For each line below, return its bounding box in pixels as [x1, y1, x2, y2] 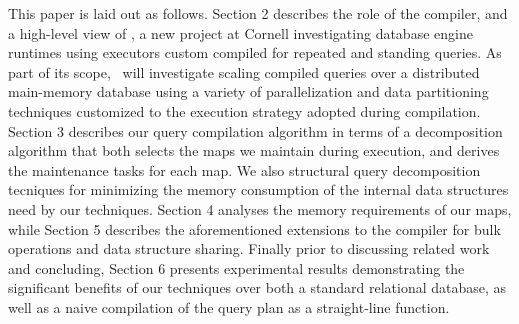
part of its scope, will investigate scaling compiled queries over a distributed [8, 61, 480, 82]
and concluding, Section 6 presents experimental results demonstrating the [8, 257, 465, 278]
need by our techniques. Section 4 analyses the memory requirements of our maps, [8, 198, 512, 219]
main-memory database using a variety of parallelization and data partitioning [8, 81, 489, 102]
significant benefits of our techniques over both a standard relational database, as [8, 277, 507, 298]
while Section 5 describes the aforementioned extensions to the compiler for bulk [8, 218, 501, 239]
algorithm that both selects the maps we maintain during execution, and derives [8, 140, 500, 161]
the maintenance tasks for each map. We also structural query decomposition [8, 159, 481, 180]
